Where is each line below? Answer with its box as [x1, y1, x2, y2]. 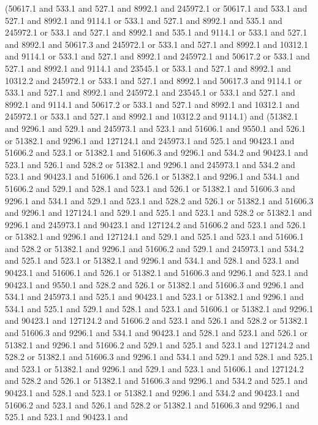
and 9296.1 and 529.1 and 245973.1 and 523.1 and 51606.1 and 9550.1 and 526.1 [5, 121, 306, 134]
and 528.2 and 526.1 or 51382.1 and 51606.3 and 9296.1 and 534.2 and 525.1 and [5, 374, 308, 387]
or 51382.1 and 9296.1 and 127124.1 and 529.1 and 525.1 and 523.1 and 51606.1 [5, 230, 304, 243]
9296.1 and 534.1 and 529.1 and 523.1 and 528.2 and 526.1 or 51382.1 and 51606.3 [5, 194, 314, 207]
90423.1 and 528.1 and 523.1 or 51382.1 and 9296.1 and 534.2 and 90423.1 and [5, 386, 300, 399]
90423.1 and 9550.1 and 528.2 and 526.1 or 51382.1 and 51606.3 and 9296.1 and [5, 278, 304, 291]
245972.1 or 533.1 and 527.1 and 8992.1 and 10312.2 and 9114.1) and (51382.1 [5, 110, 298, 123]
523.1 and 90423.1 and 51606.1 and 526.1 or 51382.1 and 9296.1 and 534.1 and [5, 170, 300, 183]
